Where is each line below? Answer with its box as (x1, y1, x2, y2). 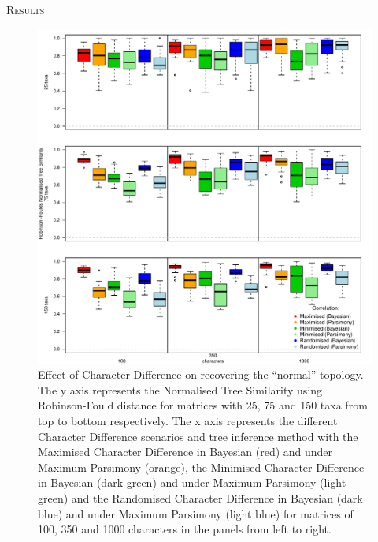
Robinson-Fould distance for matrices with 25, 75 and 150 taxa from (38, 397, 368, 413)
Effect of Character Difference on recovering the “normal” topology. (38, 366, 364, 383)
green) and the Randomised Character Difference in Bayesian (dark (38, 489, 363, 506)
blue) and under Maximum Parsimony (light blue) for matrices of (38, 505, 354, 521)
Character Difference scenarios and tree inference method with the (38, 428, 358, 444)
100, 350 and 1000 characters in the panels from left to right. (38, 521, 332, 537)
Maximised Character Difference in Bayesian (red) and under (38, 443, 333, 460)
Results (6, 2, 45, 17)
